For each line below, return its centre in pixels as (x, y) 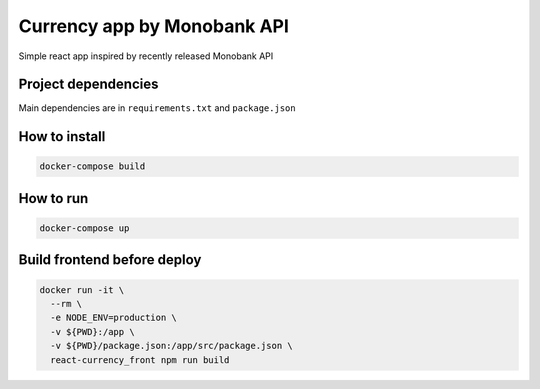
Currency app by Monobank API (154, 26)
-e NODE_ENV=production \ (113, 318)
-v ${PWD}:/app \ (92, 331)
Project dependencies (88, 84)
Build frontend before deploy (110, 260)
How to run (53, 198)
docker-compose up (84, 228)
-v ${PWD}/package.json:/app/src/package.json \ (172, 346)
